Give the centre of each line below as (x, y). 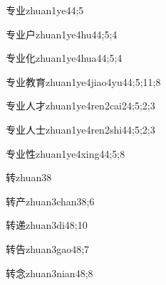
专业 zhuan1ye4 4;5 (45, 10)
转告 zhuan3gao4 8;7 (48, 248)
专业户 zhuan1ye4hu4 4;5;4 (62, 34)
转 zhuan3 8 (29, 177)
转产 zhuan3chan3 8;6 (50, 201)
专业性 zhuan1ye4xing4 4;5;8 (66, 153)
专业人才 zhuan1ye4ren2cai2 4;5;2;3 (81, 106)
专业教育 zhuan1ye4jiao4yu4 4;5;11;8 (83, 81)
